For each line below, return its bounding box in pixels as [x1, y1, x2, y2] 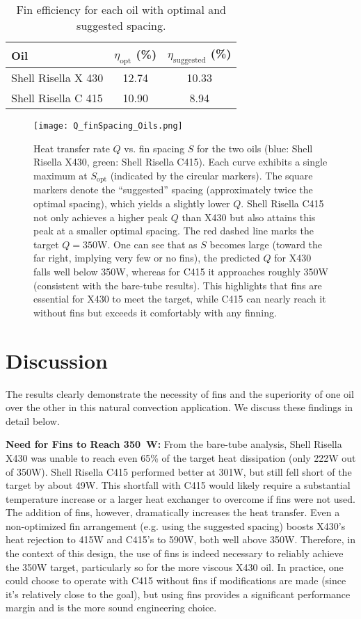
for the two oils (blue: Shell [197, 140, 313, 155]
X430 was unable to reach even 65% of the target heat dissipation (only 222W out [6, 450, 356, 465]
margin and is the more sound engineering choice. [6, 600, 217, 615]
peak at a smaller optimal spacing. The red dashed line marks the [33, 223, 314, 238]
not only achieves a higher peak [33, 209, 168, 224]
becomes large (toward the [209, 236, 323, 251]
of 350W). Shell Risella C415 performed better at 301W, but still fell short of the [6, 464, 352, 479]
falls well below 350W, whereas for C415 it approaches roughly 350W [33, 264, 328, 279]
